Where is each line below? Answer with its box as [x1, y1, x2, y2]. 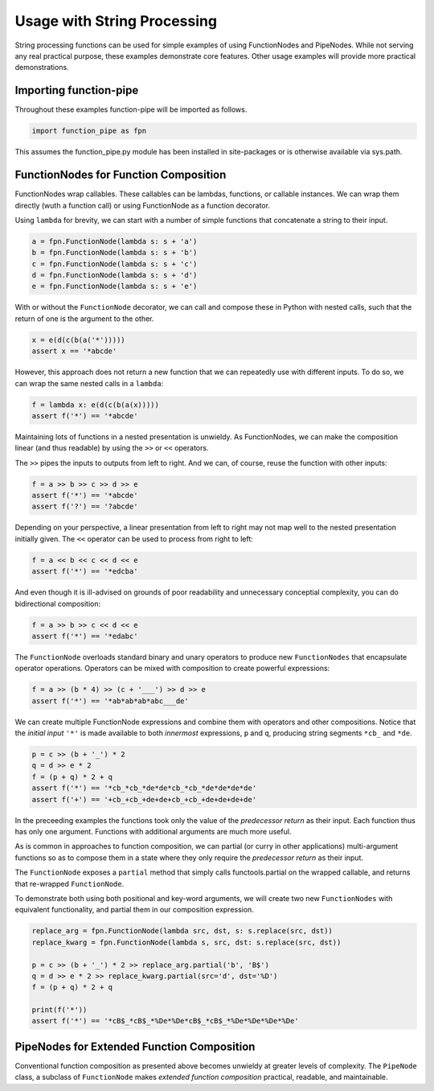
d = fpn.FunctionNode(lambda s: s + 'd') [31, 270, 198, 280]
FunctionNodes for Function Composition [14, 168, 227, 182]
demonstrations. [14, 63, 69, 72]
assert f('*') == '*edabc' [31, 632, 138, 640]
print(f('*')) [31, 1006, 88, 1015]
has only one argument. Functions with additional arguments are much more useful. [14, 827, 292, 837]
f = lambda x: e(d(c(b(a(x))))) [31, 400, 160, 410]
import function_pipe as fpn [31, 126, 147, 136]
